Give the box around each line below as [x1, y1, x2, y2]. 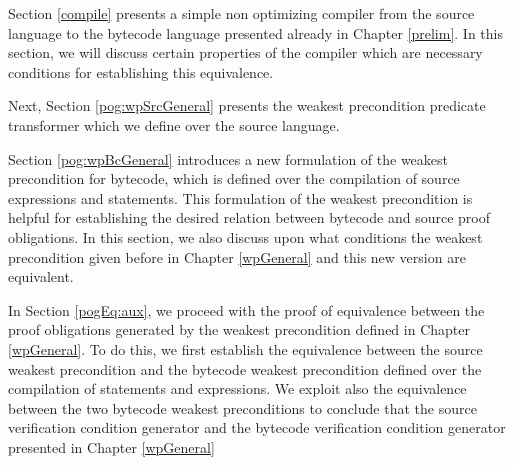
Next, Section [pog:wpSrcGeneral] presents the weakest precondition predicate [8, 95, 486, 116]
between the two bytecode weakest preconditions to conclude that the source [8, 397, 477, 418]
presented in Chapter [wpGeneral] [8, 436, 215, 457]
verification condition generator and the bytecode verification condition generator [8, 417, 506, 438]
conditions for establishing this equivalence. [8, 61, 274, 82]
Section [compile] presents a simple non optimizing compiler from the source [8, 3, 475, 23]
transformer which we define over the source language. [8, 114, 340, 135]
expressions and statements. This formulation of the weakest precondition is [8, 187, 473, 208]
